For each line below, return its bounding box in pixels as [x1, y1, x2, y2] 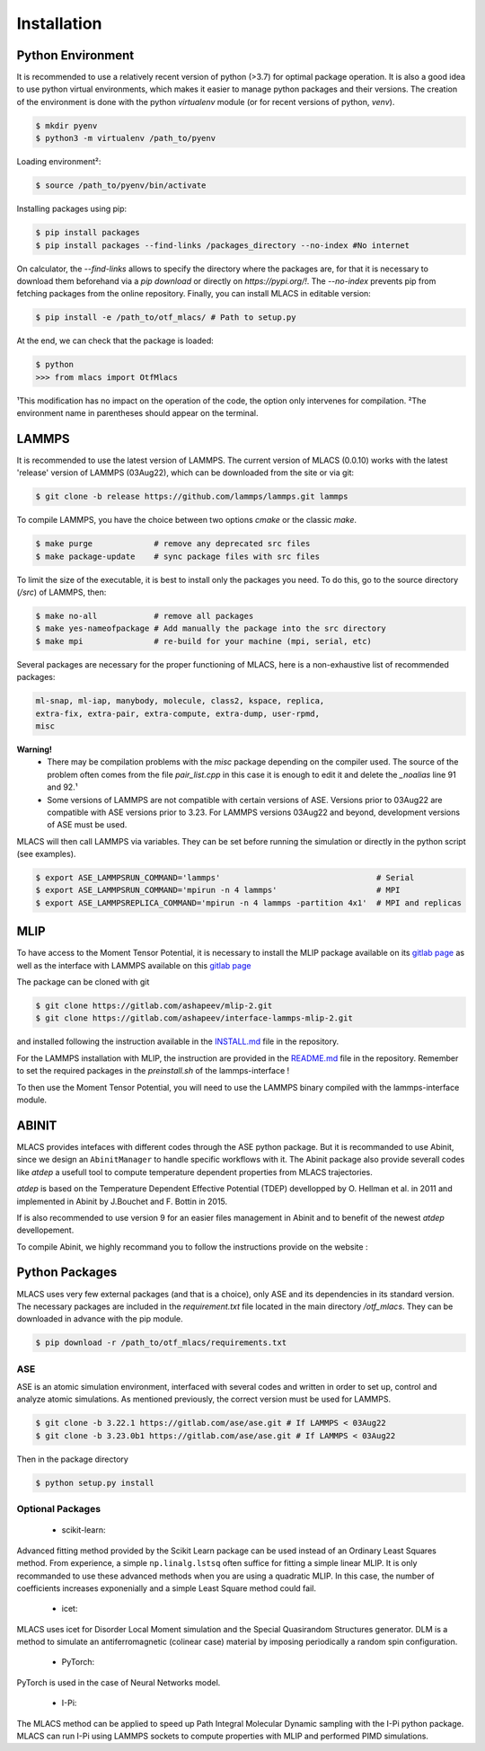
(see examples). [16, 849, 76, 860]
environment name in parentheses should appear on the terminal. [16, 408, 259, 419]
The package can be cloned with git [16, 977, 150, 987]
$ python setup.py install [35, 1478, 154, 1488]
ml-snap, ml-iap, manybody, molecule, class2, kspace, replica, [35, 696, 325, 706]
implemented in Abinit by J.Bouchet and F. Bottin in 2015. [16, 1196, 228, 1207]
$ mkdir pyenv [35, 120, 98, 130]
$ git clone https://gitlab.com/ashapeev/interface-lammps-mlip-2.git [35, 1013, 354, 1023]
